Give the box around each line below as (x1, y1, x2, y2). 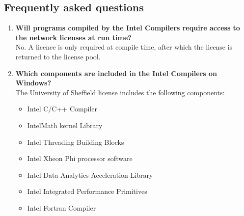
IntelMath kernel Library (27, 120, 103, 130)
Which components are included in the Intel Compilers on (15, 68, 217, 78)
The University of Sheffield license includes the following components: (15, 87, 225, 97)
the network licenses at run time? (15, 32, 132, 42)
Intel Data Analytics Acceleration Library (27, 169, 153, 180)
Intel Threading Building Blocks (27, 136, 124, 147)
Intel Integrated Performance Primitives (27, 186, 147, 196)
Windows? (15, 78, 51, 88)
